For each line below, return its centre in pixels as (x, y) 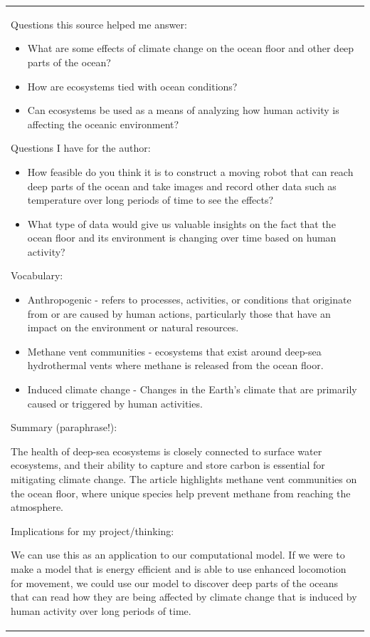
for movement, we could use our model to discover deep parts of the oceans (175, 582)
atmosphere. (37, 507)
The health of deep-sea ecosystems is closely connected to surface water (166, 451)
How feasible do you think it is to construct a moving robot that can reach (190, 171)
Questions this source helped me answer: (99, 24)
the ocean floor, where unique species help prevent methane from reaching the (181, 493)
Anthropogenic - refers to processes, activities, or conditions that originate (189, 300)
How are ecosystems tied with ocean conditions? (132, 86)
